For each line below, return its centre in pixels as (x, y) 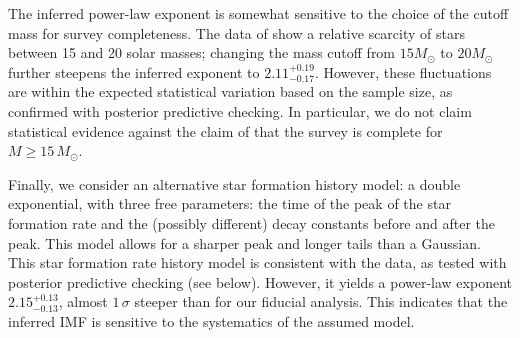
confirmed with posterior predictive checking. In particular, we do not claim (240, 110)
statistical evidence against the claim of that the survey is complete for (225, 130)
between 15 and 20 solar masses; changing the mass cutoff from (202, 52)
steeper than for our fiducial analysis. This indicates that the (321, 301)
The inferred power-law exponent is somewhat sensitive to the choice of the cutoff (258, 13)
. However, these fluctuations (403, 71)
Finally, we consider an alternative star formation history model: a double (234, 183)
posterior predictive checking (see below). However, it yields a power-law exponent (260, 281)
